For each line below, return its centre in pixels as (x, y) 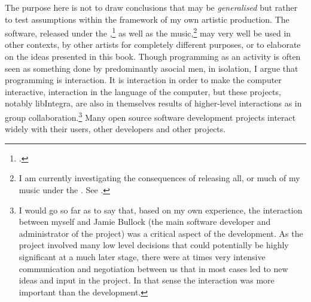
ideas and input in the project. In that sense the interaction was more (147, 280)
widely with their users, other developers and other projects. (115, 129)
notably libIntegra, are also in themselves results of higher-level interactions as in (153, 103)
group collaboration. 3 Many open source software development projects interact (150, 116)
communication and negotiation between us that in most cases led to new (153, 268)
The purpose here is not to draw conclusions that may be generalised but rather (151, 7)
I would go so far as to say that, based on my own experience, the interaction (161, 210)
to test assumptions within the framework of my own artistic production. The (147, 19)
